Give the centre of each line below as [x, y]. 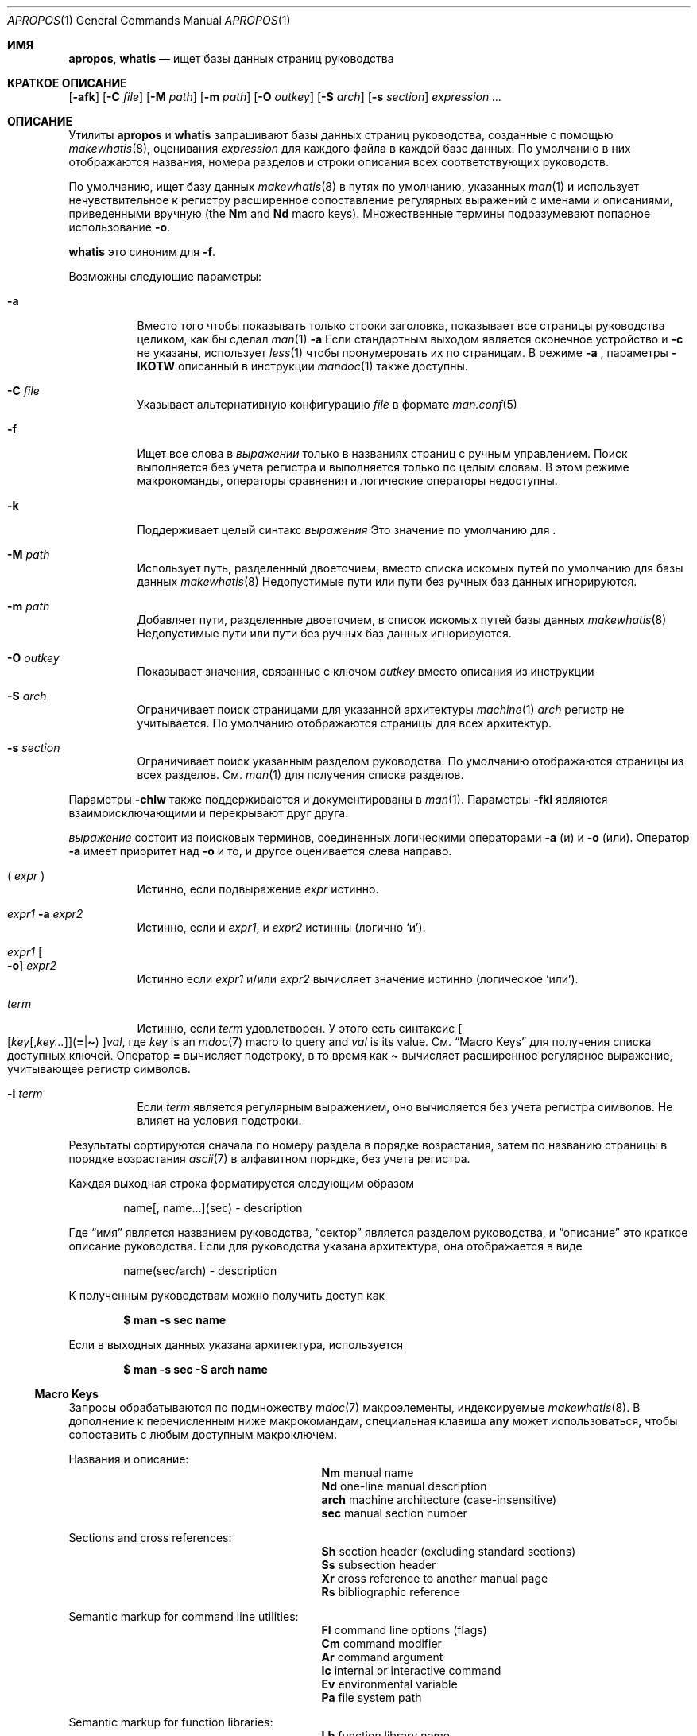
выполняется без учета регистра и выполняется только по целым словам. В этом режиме [383, 467]
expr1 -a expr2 [45, 914]
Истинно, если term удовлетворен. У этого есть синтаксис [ [300, 1028]
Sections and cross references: [150, 1538]
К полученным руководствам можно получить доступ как [227, 1295]
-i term [25, 1093]
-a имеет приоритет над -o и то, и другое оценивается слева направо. [260, 851]
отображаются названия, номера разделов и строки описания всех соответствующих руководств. [339, 162]
